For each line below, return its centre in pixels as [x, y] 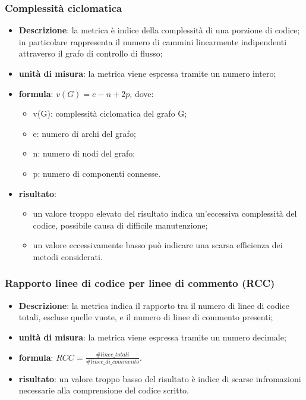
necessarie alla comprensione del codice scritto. [104, 390]
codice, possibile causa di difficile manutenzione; [120, 225]
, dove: [142, 93]
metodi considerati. [68, 256]
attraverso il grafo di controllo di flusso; [91, 53]
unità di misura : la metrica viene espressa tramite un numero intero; [147, 73]
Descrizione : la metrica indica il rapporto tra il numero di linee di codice [154, 305]
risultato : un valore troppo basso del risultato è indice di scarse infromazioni [160, 378]
